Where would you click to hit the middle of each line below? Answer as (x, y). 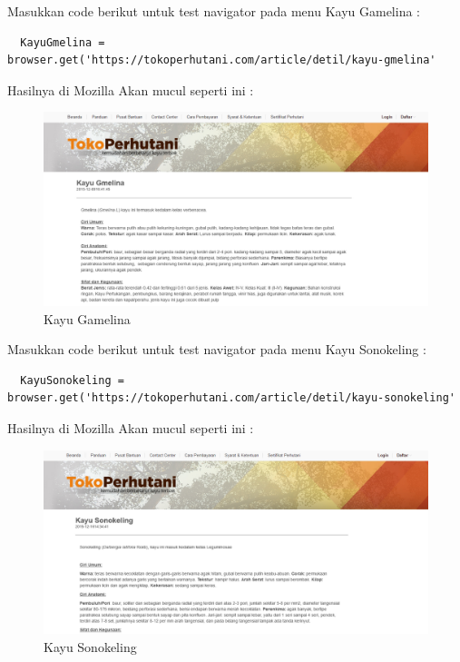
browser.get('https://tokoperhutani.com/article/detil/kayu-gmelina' (222, 60)
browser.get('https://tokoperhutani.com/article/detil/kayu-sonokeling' (231, 398)
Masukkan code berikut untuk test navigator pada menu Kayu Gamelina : (214, 11)
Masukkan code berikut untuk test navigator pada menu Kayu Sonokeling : (217, 349)
